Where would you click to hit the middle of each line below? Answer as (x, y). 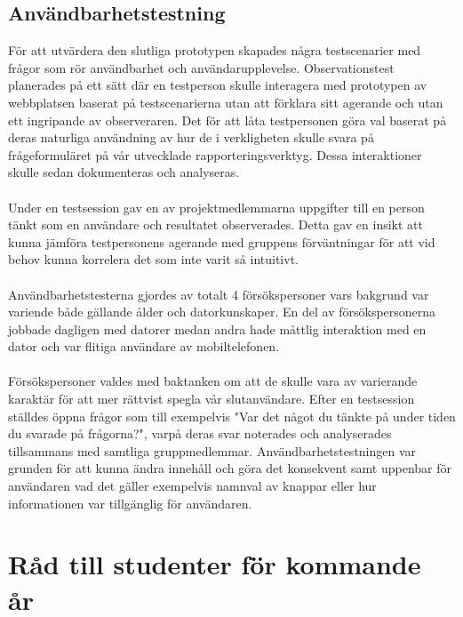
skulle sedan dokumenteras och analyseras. (124, 172)
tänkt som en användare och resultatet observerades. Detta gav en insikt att (216, 224)
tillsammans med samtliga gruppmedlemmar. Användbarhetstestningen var (212, 450)
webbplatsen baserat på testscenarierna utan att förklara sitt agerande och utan (226, 102)
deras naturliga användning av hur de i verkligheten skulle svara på (191, 137)
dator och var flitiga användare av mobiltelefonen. (144, 346)
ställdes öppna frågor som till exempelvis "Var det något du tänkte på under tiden (232, 416)
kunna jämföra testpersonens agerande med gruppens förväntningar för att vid (222, 241)
